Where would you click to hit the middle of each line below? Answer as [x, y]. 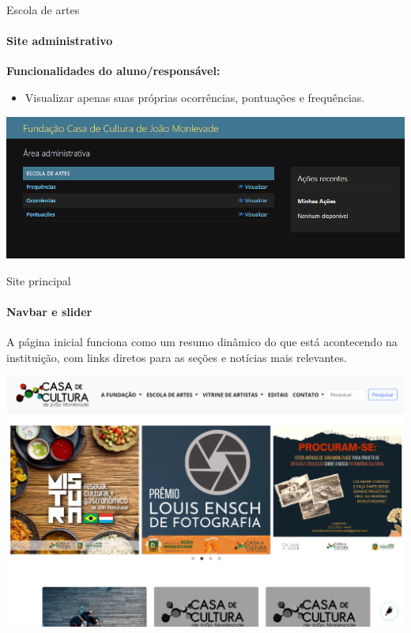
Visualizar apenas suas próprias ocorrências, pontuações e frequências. [195, 97]
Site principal [39, 280]
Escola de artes [43, 9]
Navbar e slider [49, 311]
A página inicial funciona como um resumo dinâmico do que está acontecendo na [202, 342]
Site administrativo [60, 41]
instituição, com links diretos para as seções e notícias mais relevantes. [177, 357]
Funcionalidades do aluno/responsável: [113, 71]
